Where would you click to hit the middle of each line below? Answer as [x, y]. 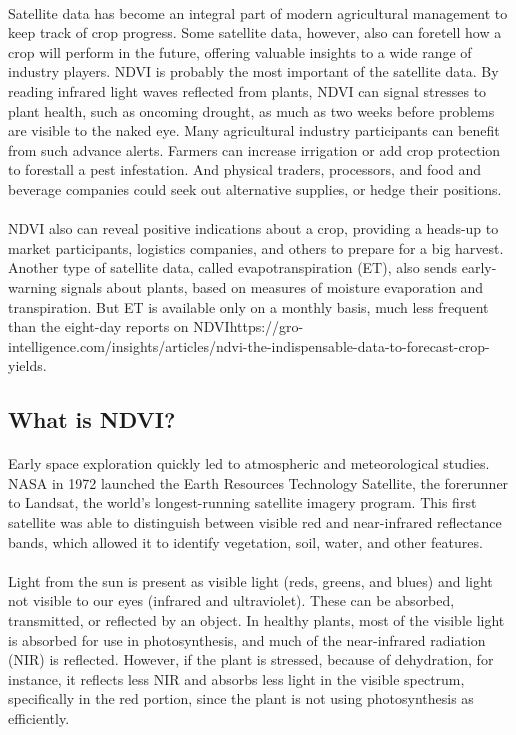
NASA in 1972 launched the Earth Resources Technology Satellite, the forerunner [258, 482]
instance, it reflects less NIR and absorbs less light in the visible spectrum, [236, 678]
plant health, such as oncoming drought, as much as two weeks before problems [251, 110]
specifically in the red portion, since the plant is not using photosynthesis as [241, 698]
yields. [27, 365]
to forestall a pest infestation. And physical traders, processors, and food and [244, 169]
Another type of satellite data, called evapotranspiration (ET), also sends [233, 267]
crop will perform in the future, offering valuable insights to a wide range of [240, 51]
